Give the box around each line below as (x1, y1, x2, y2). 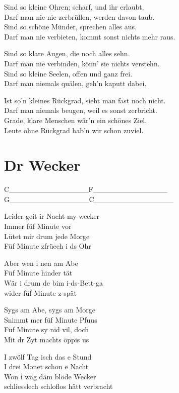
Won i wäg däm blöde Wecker (4, 371, 96, 381)
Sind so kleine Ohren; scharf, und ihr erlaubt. (4, 2, 144, 12)
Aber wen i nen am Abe (4, 257, 78, 268)
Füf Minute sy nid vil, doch (4, 324, 89, 335)
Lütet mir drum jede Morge (4, 230, 90, 241)
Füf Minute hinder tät (4, 267, 73, 278)
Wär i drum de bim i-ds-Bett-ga (4, 278, 103, 288)
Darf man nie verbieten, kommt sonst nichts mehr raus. (4, 31, 175, 42)
